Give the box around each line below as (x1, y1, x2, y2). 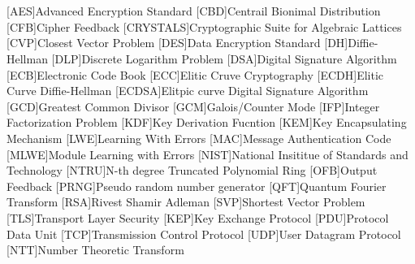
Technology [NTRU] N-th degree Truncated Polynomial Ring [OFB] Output (6, 162, 378, 179)
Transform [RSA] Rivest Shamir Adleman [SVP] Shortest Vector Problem (6, 193, 365, 210)
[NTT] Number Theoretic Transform (6, 241, 184, 258)
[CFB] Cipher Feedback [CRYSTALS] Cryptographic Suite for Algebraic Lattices (6, 18, 402, 35)
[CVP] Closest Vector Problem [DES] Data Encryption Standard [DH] (6, 34, 348, 51)
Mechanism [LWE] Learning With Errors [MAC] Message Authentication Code (6, 129, 391, 146)
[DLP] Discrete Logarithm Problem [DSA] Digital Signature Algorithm (51, 50, 397, 67)
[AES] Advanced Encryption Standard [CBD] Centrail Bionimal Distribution (6, 2, 381, 19)
